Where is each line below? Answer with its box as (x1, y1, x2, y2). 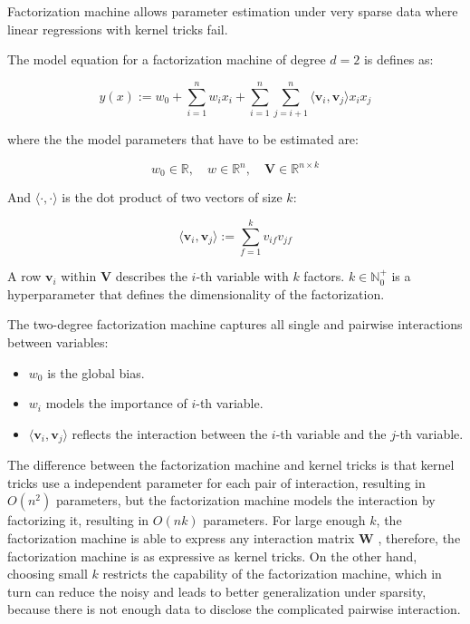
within (61, 267, 97, 286)
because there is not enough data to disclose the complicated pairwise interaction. (7, 600, 461, 619)
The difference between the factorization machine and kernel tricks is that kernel (7, 455, 455, 474)
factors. (303, 267, 345, 286)
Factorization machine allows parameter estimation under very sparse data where (7, 2, 458, 20)
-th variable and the (275, 424, 387, 443)
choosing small (7, 564, 88, 583)
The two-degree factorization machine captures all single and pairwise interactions (7, 315, 463, 334)
